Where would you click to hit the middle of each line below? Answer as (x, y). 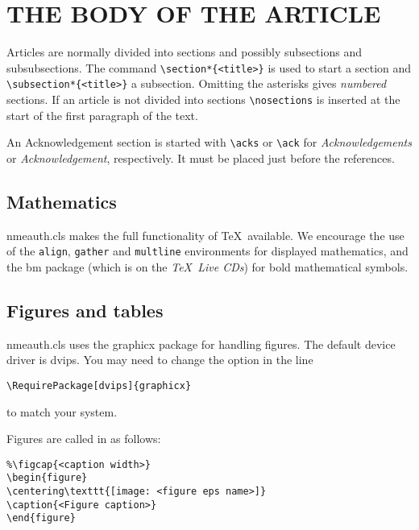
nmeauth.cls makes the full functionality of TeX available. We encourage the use (205, 235)
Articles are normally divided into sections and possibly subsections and (184, 52)
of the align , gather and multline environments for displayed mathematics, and (207, 251)
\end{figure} (41, 518)
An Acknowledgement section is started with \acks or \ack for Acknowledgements (209, 142)
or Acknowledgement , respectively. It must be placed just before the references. (201, 157)
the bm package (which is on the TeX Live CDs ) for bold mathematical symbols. (207, 266)
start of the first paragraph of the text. (102, 115)
